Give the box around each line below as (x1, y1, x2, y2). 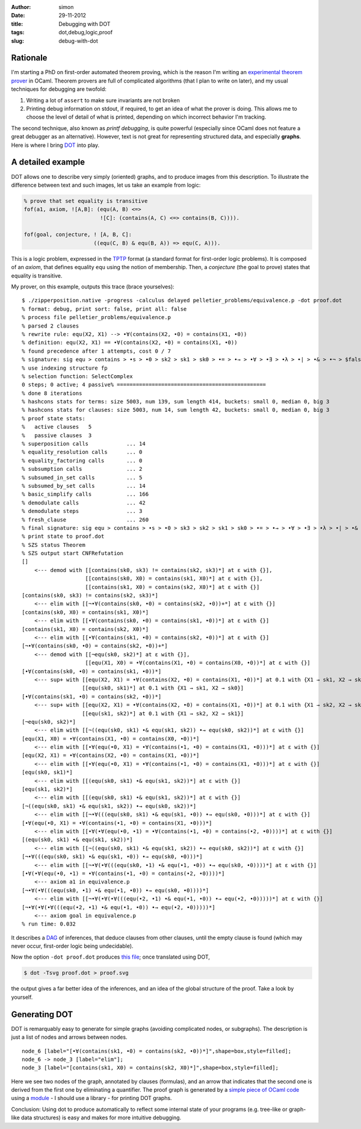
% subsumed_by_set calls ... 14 (22, 482, 146, 489)
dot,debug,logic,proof (58, 29, 113, 36)
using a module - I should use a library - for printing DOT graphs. (11, 1095, 172, 1102)
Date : (11, 12, 25, 19)
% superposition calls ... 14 (22, 440, 146, 447)
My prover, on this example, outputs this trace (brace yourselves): (11, 283, 174, 290)
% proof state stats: (22, 415, 85, 421)
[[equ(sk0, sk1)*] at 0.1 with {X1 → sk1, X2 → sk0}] (82, 685, 244, 692)
